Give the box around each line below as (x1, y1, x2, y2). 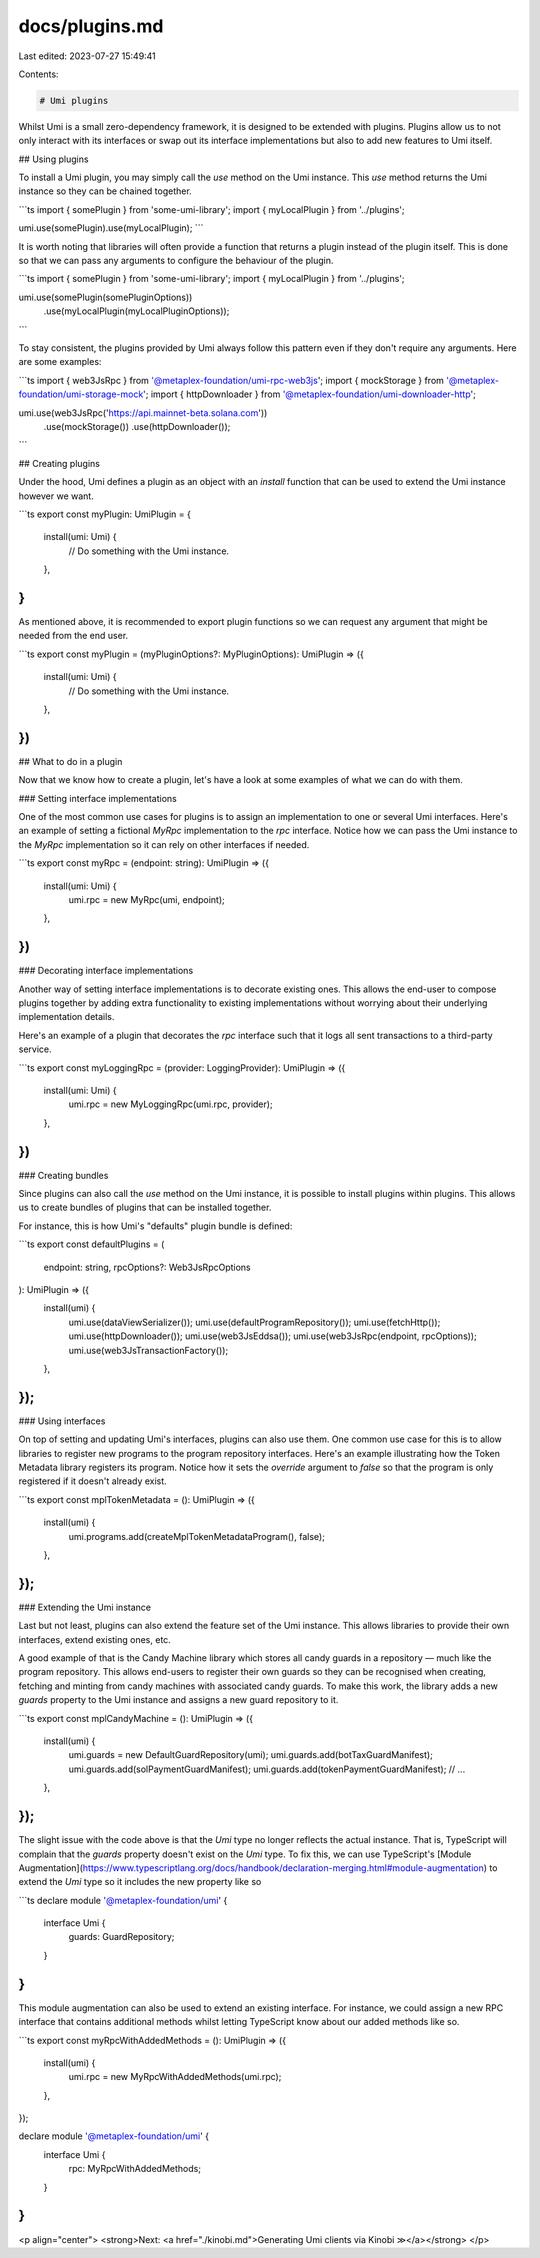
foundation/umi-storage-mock (18, 388, 144, 400)
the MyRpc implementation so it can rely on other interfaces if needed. (18, 838, 310, 850)
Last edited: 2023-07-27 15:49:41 (18, 50, 157, 62)
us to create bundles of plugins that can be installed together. (18, 1201, 272, 1214)
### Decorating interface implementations (18, 965, 194, 977)
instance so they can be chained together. (18, 185, 192, 197)
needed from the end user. (18, 630, 129, 642)
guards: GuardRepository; (68, 1931, 175, 1943)
